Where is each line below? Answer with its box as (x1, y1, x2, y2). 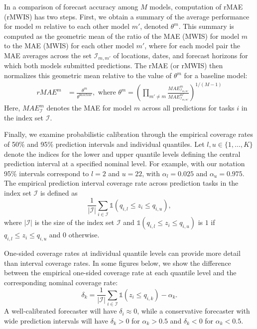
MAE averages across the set (4, 50, 92, 60)
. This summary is (178, 21, 234, 31)
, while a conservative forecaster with (137, 306, 250, 316)
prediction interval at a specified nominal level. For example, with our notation (4, 158, 245, 169)
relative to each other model (44, 21, 129, 31)
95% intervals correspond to (4, 168, 89, 178)
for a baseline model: (184, 70, 248, 81)
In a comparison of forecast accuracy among (4, 1, 138, 11)
